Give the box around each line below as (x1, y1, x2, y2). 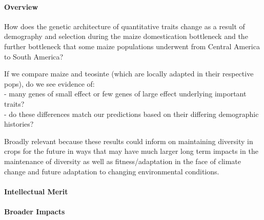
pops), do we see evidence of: (4, 78, 95, 89)
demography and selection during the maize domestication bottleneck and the (4, 31, 248, 42)
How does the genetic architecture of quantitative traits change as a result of (4, 21, 245, 31)
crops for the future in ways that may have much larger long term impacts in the (4, 146, 258, 156)
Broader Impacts (4, 206, 65, 216)
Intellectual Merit (4, 186, 68, 196)
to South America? (4, 51, 64, 62)
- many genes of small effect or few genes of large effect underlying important (4, 88, 247, 99)
